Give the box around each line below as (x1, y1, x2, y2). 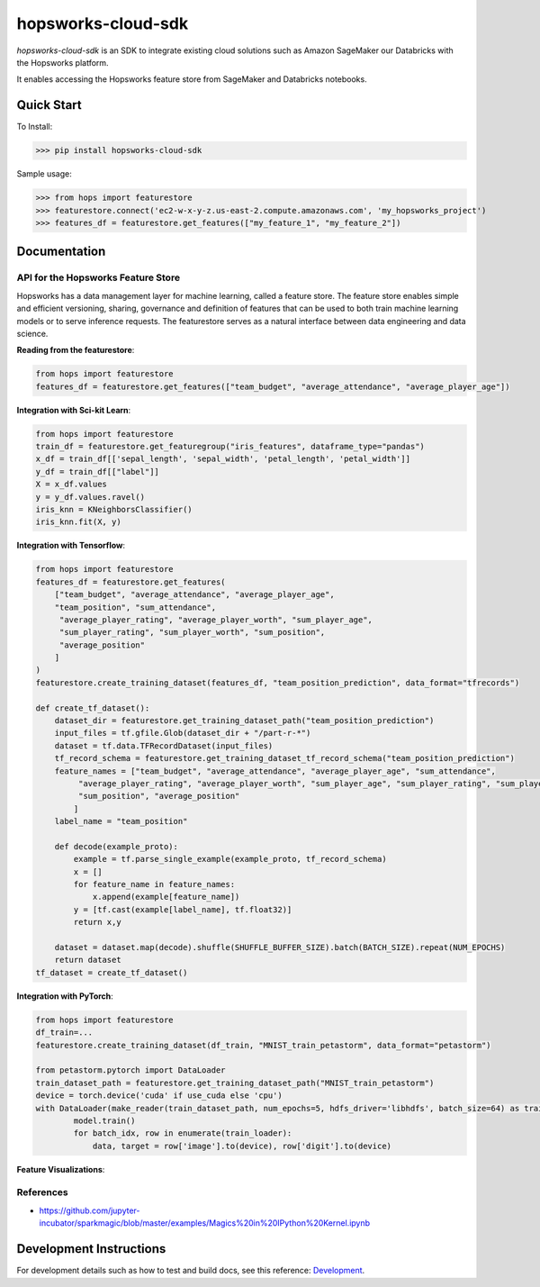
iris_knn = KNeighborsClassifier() (35, 504, 193, 514)
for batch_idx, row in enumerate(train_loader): (73, 1128, 292, 1138)
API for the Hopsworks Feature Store (16, 271, 180, 284)
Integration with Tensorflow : (16, 540, 126, 551)
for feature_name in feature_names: (73, 879, 236, 890)
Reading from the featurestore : (16, 345, 135, 356)
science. (16, 328, 49, 339)
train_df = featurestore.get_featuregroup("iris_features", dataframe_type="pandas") (35, 441, 425, 452)
